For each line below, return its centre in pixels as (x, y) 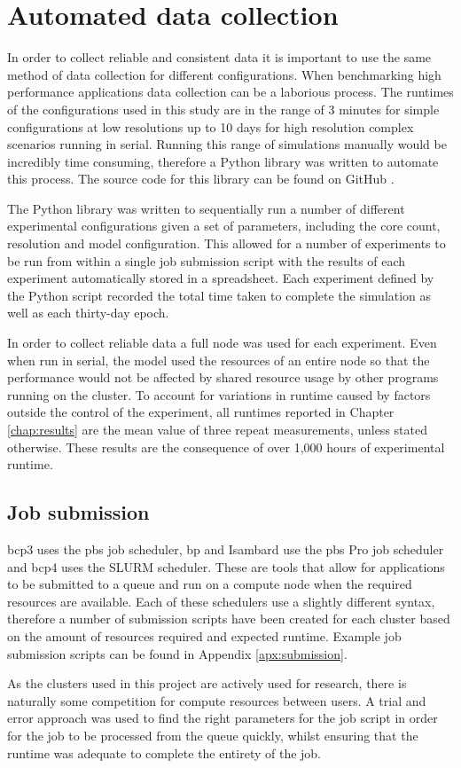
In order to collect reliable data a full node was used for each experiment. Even (222, 343)
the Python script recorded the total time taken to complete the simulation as (219, 295)
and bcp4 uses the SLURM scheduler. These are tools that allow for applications (226, 566)
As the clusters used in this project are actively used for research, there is (207, 683)
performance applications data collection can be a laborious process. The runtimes (230, 92)
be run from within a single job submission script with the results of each (207, 260)
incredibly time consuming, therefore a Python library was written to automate (223, 161)
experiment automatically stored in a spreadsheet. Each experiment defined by (221, 278)
